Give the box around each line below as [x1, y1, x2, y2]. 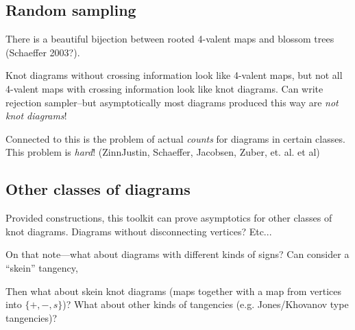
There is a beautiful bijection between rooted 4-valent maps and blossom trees [5, 32, 334, 46]
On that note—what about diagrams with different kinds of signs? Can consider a [5, 247, 350, 261]
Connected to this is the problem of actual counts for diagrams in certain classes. [5, 131, 345, 145]
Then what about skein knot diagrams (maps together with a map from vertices [5, 283, 342, 298]
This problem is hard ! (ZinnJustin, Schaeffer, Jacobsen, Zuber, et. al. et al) [5, 145, 320, 159]
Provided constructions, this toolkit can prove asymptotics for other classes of [5, 211, 332, 225]
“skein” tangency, [5, 260, 78, 274]
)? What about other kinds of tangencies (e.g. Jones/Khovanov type [62, 297, 349, 311]
